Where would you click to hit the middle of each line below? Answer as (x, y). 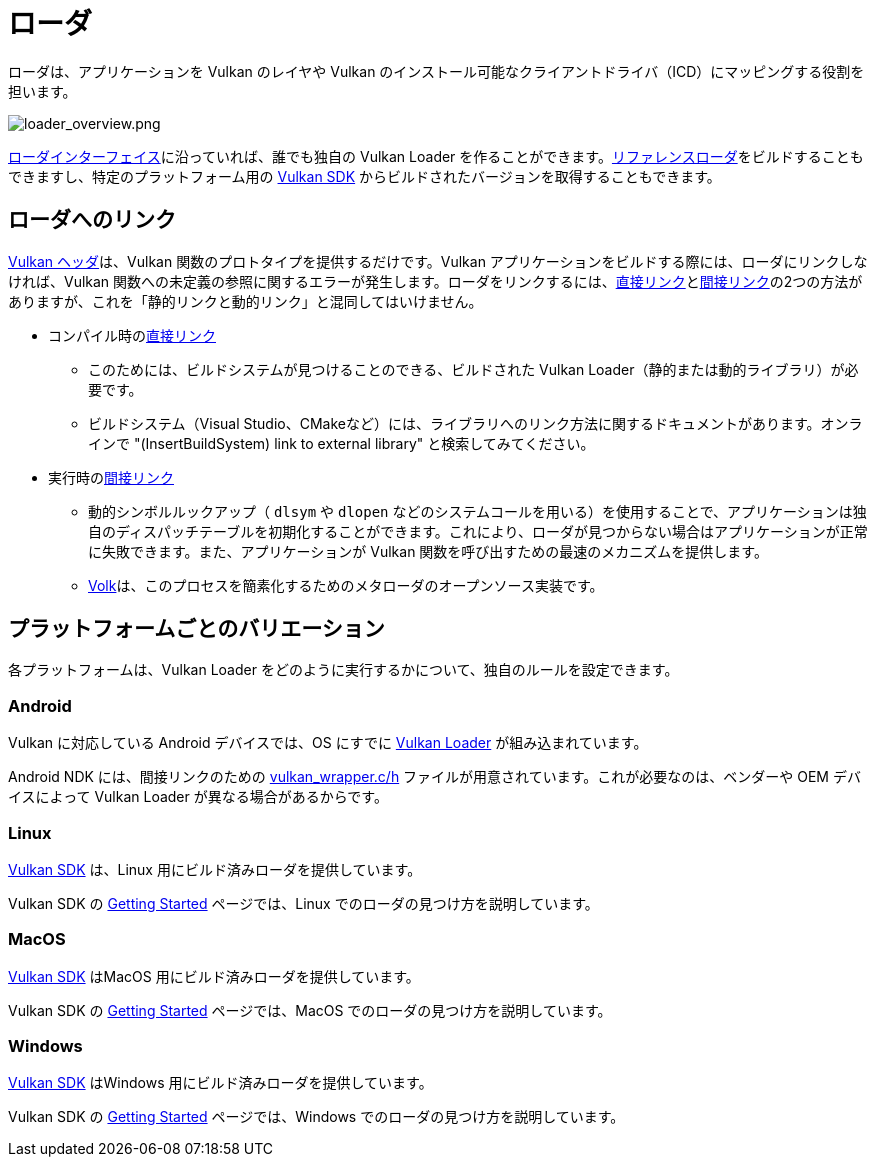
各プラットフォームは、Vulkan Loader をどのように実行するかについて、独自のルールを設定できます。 (343, 670)
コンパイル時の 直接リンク (132, 335)
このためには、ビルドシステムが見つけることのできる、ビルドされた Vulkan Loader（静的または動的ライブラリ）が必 (473, 369)
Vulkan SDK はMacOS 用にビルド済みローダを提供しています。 (214, 976)
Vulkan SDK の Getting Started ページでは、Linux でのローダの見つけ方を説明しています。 (303, 903)
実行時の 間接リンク (111, 477)
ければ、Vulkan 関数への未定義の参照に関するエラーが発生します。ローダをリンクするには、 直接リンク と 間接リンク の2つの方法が (435, 281)
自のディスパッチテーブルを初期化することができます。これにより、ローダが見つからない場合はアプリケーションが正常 (478, 531)
